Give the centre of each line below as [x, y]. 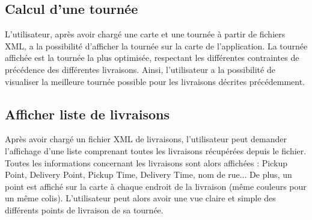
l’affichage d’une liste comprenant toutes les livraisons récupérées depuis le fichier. [156, 150]
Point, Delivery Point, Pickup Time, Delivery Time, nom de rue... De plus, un [148, 174]
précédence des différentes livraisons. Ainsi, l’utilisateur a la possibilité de [140, 69]
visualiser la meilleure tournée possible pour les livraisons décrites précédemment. [155, 81]
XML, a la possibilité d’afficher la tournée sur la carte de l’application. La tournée [156, 46]
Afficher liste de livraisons [87, 114]
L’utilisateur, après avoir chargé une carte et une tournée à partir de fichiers [145, 34]
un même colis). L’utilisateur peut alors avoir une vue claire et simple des [140, 198]
